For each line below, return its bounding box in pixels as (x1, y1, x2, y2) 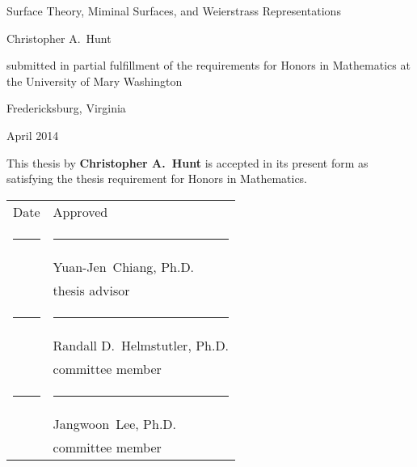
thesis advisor (53, 280, 130, 299)
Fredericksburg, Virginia (6, 100, 126, 117)
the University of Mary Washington (6, 72, 183, 89)
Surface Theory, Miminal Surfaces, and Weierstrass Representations (6, 2, 341, 19)
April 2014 (6, 126, 59, 143)
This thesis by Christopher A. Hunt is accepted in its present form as (6, 154, 369, 171)
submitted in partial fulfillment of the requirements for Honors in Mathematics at (6, 57, 411, 74)
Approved (53, 202, 108, 221)
